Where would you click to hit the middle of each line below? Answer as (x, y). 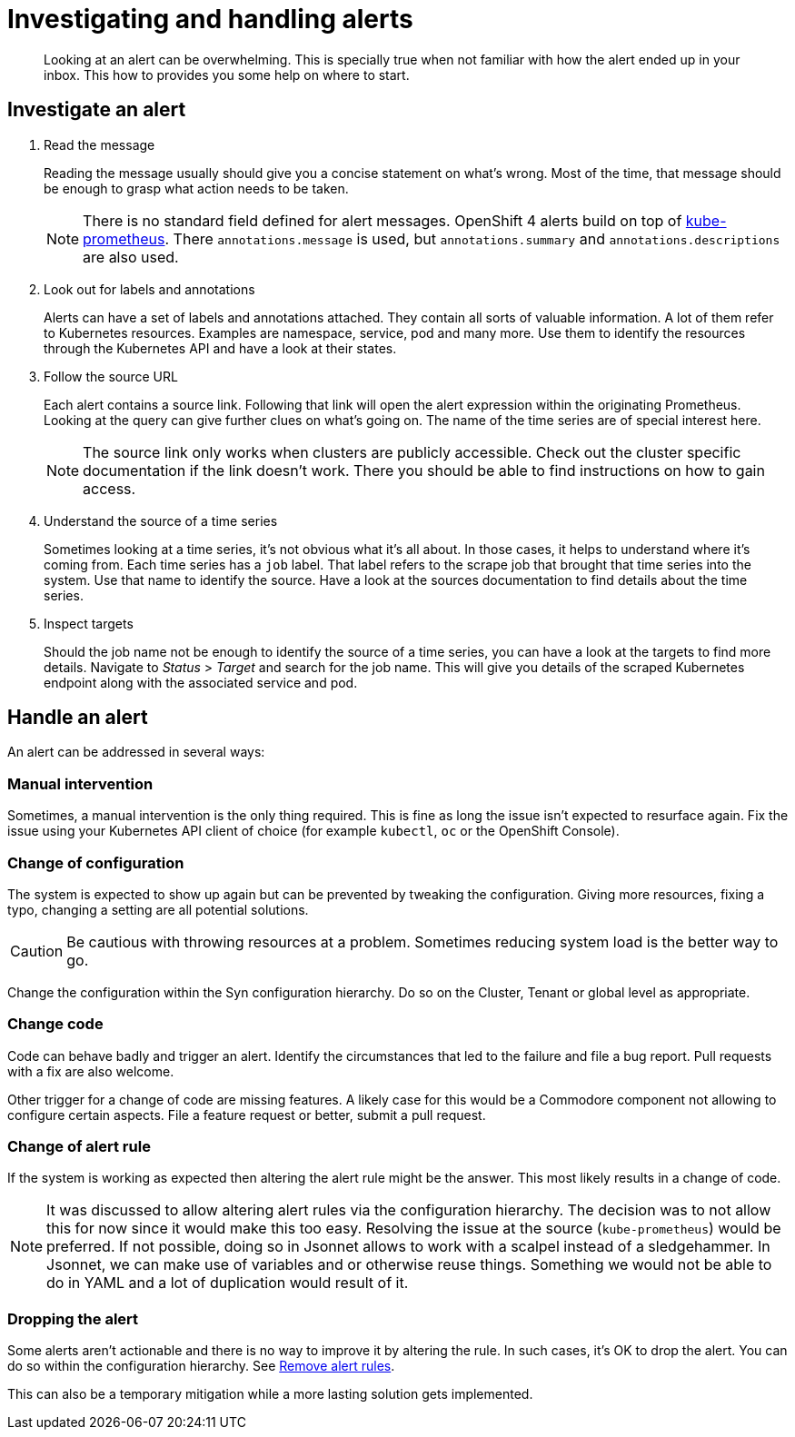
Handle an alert (78, 718)
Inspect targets (89, 623)
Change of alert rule (79, 1147)
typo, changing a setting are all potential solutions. (158, 909)
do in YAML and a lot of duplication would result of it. (228, 1283)
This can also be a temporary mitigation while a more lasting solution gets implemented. (270, 1394)
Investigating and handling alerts (210, 19)
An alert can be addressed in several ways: (136, 752)
